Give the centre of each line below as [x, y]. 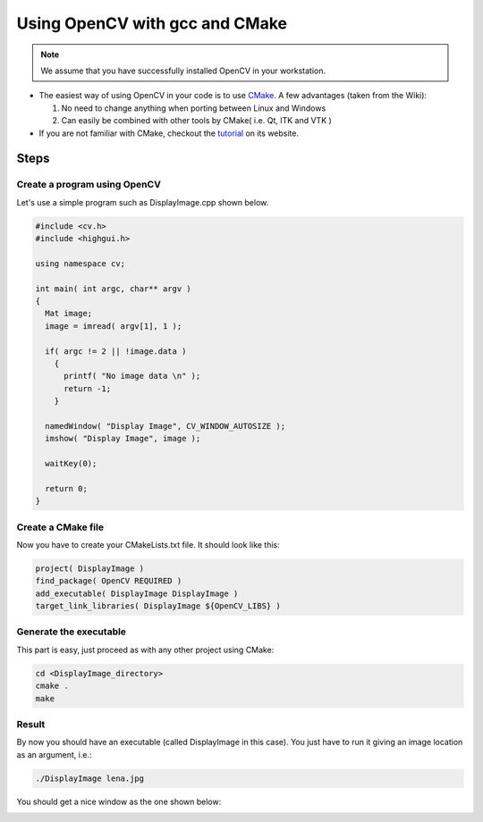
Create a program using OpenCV [89, 185]
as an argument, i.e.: [54, 754]
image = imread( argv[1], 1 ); [114, 326]
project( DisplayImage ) [90, 568]
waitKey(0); [71, 464]
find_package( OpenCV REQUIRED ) [109, 581]
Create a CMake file [60, 527]
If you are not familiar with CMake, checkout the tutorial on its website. [169, 133]
